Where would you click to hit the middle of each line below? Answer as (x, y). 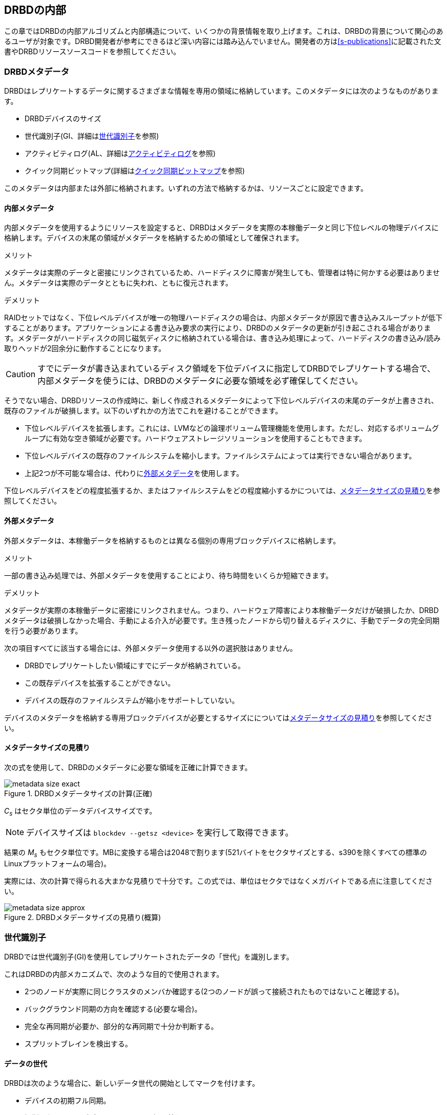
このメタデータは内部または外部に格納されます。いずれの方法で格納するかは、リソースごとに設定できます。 (186, 188)
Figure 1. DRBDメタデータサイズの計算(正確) (78, 793)
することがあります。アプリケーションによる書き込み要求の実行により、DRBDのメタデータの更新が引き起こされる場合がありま (218, 328)
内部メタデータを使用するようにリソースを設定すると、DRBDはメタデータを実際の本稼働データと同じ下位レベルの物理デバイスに (221, 228)
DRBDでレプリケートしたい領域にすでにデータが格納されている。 (135, 665)
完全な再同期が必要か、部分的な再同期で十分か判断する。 (121, 1026)
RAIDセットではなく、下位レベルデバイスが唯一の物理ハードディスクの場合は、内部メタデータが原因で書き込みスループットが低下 (223, 318)
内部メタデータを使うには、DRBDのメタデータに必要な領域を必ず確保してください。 (200, 381)
